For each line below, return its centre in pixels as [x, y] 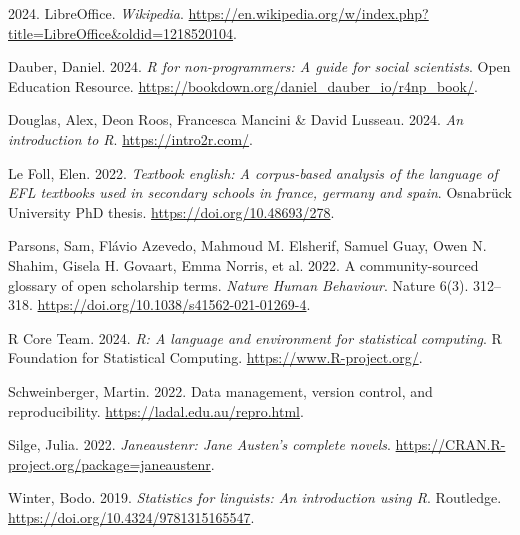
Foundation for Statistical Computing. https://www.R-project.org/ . [215, 357]
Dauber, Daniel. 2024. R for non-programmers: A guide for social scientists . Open [259, 66]
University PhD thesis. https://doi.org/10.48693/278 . [171, 211]
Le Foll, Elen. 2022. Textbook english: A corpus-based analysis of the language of [253, 172]
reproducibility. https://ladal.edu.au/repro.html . [156, 410]
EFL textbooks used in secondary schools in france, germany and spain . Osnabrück [260, 192]
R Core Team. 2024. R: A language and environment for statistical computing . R [255, 337]
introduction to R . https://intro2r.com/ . [130, 138]
